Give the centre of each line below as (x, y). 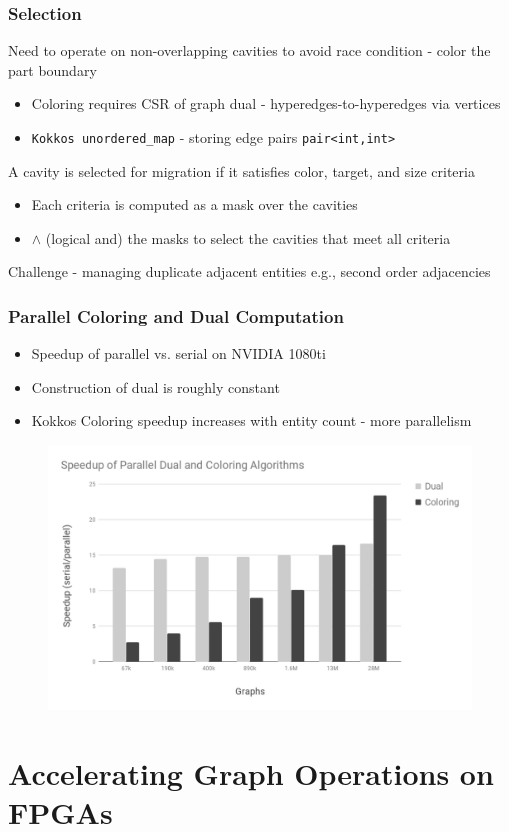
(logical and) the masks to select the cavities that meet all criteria (248, 237)
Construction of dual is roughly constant (155, 386)
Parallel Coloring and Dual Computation (176, 315)
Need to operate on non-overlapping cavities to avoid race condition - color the (249, 50)
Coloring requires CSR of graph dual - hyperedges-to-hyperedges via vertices (266, 103)
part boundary (52, 69)
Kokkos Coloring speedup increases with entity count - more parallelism (251, 420)
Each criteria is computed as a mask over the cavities (194, 204)
